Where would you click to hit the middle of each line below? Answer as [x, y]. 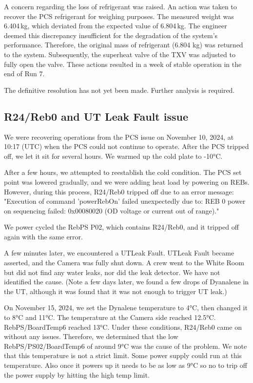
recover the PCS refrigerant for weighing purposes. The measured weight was [119, 16]
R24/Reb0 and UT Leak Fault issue [96, 116]
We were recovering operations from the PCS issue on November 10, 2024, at [119, 137]
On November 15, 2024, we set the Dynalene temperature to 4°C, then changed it [126, 308]
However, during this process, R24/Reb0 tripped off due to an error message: [119, 191]
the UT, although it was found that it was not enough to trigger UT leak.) [116, 291]
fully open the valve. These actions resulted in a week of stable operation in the [123, 64]
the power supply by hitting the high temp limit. [77, 374]
